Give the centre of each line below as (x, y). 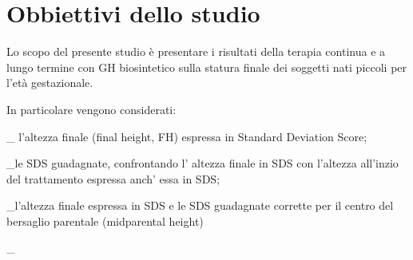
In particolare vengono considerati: (91, 109)
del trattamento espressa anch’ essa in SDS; (113, 178)
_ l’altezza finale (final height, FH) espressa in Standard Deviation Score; (187, 136)
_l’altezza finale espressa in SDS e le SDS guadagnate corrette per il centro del (200, 205)
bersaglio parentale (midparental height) (105, 221)
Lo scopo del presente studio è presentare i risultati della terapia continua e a (196, 51)
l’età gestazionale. (50, 83)
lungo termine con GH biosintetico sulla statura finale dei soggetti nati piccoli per (207, 67)
